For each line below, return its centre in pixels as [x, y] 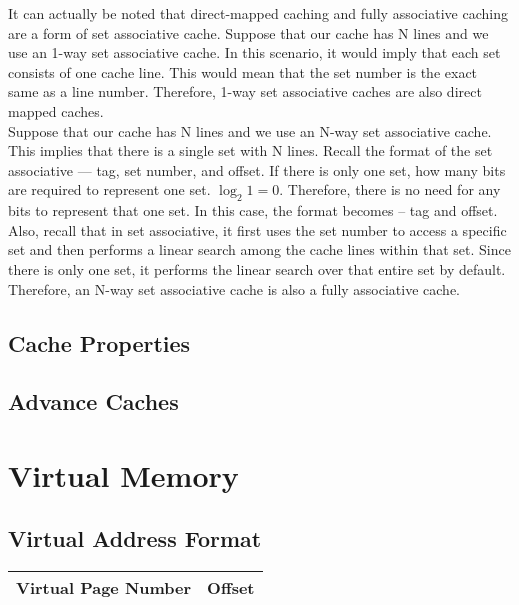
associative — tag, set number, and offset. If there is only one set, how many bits [257, 169]
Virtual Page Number [104, 588]
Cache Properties [99, 342]
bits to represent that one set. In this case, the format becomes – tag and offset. [253, 210]
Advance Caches [93, 401]
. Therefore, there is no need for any [390, 189]
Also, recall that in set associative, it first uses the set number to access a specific [257, 229]
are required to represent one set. [109, 189]
